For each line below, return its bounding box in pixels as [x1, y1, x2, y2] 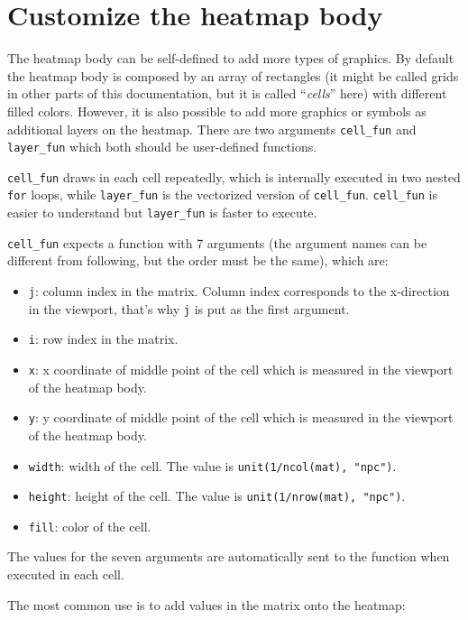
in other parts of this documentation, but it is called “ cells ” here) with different [7, 84, 447, 103]
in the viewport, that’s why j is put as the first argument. [28, 299, 350, 318]
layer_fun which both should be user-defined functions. [7, 137, 317, 156]
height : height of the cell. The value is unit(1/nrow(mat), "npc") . [28, 486, 406, 505]
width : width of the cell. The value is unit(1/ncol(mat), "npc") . [28, 456, 397, 475]
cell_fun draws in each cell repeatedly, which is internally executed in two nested [7, 167, 461, 186]
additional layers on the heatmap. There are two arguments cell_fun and [7, 119, 417, 138]
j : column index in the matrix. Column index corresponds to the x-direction [28, 282, 450, 301]
